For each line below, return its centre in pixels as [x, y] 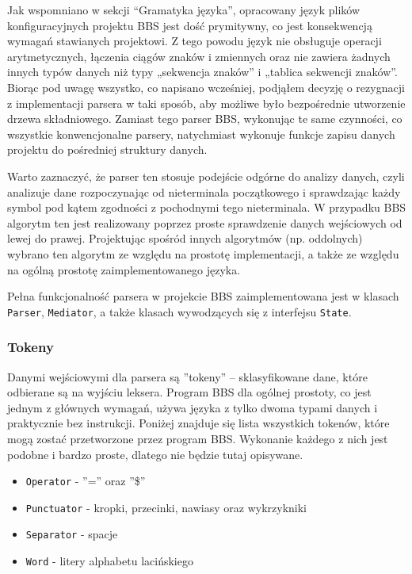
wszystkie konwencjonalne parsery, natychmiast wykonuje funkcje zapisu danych [201, 134]
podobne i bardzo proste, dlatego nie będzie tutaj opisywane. [155, 454]
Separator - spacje [72, 534]
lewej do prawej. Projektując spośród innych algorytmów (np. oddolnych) [185, 238]
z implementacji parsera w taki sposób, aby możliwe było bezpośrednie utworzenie [206, 103]
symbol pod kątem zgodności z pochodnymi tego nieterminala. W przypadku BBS [207, 207]
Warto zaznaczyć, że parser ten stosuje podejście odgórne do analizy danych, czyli [206, 176]
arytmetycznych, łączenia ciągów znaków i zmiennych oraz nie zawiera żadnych [199, 56]
